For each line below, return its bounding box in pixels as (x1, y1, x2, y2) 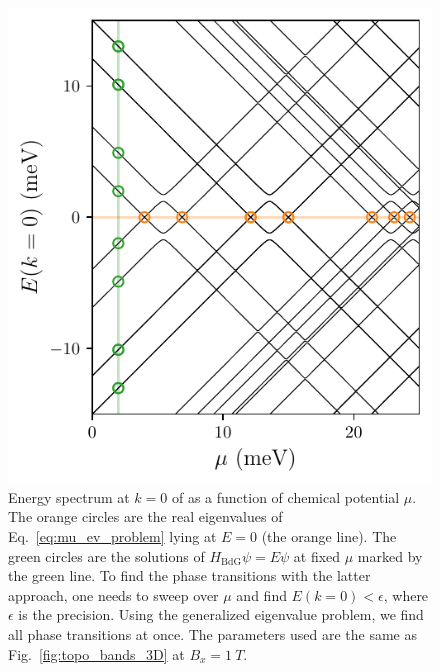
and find (236, 584, 287, 605)
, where (383, 584, 429, 605)
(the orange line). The (261, 526, 397, 547)
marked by (357, 545, 423, 566)
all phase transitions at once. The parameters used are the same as (8, 623, 417, 644)
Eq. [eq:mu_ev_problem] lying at (8, 526, 217, 547)
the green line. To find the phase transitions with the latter (8, 565, 371, 586)
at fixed (293, 545, 341, 566)
